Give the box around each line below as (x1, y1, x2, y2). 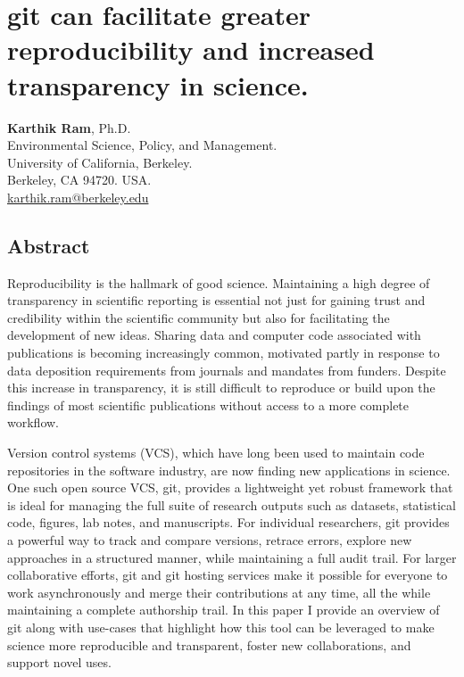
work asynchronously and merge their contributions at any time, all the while (7, 582, 431, 601)
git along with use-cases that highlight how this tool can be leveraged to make (7, 617, 435, 636)
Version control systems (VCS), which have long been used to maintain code (7, 443, 425, 462)
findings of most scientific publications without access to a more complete (7, 395, 410, 414)
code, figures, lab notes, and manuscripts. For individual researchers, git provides (7, 513, 450, 532)
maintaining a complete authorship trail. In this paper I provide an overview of (7, 600, 440, 619)
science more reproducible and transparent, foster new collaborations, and (7, 635, 411, 654)
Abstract (7, 231, 90, 259)
